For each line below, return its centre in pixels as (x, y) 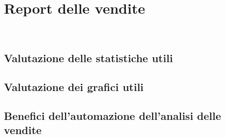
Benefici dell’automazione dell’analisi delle (112, 115)
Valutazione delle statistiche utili (89, 58)
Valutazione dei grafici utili (74, 86)
